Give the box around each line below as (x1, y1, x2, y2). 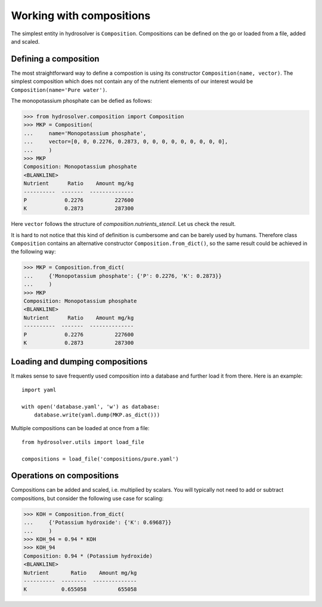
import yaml (21, 386, 57, 393)
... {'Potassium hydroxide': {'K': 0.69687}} (23, 519, 172, 526)
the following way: (11, 248, 56, 255)
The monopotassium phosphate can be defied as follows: (11, 97, 152, 105)
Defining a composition (11, 54, 100, 64)
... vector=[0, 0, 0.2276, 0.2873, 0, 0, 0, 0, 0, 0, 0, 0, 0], (23, 138, 228, 145)
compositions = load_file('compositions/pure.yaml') (21, 455, 179, 462)
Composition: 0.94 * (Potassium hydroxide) (23, 553, 153, 559)
